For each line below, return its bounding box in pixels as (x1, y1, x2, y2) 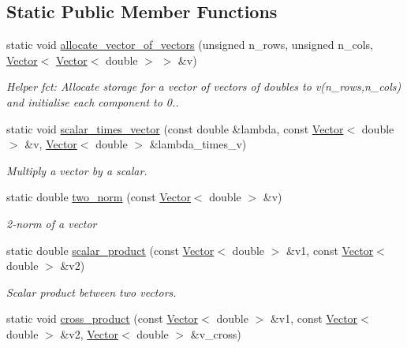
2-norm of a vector (6, 215, 97, 231)
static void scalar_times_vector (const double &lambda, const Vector (6, 120, 344, 137)
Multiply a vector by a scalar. (6, 162, 147, 178)
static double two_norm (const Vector (6, 189, 191, 205)
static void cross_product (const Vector (6, 310, 199, 327)
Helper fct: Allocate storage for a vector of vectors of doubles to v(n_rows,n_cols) (6, 78, 401, 95)
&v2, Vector (60, 325, 118, 342)
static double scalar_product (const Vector (6, 241, 215, 258)
